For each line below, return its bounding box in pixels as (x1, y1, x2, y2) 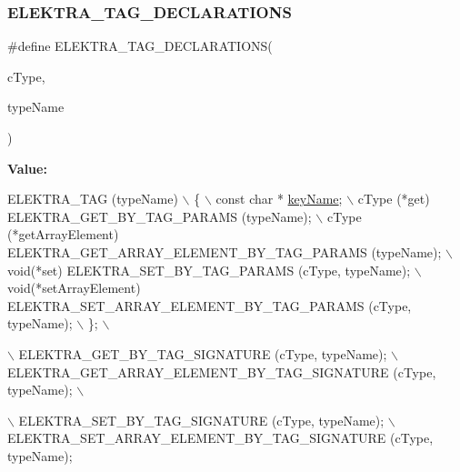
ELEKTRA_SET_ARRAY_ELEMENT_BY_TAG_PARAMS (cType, (7, 296, 412, 315)
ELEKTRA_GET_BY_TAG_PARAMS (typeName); (7, 206, 312, 226)
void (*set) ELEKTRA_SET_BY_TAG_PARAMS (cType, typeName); (7, 260, 411, 279)
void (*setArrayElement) (7, 278, 141, 297)
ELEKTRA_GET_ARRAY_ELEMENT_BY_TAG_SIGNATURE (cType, (7, 362, 436, 381)
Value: (7, 158, 47, 177)
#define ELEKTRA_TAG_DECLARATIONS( (7, 36, 273, 55)
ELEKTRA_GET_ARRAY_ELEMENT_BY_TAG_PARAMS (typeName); (7, 242, 442, 261)
